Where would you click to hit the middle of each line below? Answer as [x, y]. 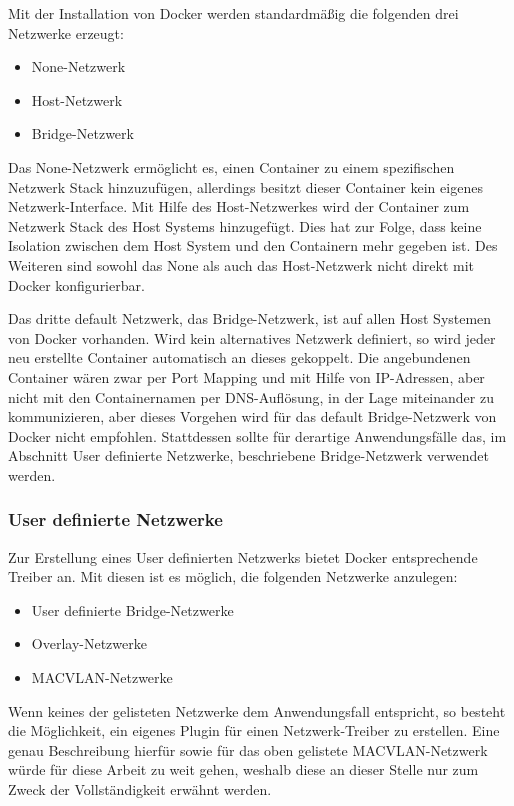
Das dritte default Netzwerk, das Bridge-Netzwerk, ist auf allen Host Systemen [250, 318]
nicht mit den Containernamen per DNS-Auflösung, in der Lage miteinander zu [251, 396]
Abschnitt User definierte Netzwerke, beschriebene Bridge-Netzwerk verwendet [248, 455]
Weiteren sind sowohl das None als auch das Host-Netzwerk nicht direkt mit [241, 264]
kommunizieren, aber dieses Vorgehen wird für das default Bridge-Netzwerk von [252, 416]
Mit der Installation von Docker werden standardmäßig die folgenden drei [233, 13]
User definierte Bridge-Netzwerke [132, 609]
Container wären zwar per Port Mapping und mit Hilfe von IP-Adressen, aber [246, 376]
